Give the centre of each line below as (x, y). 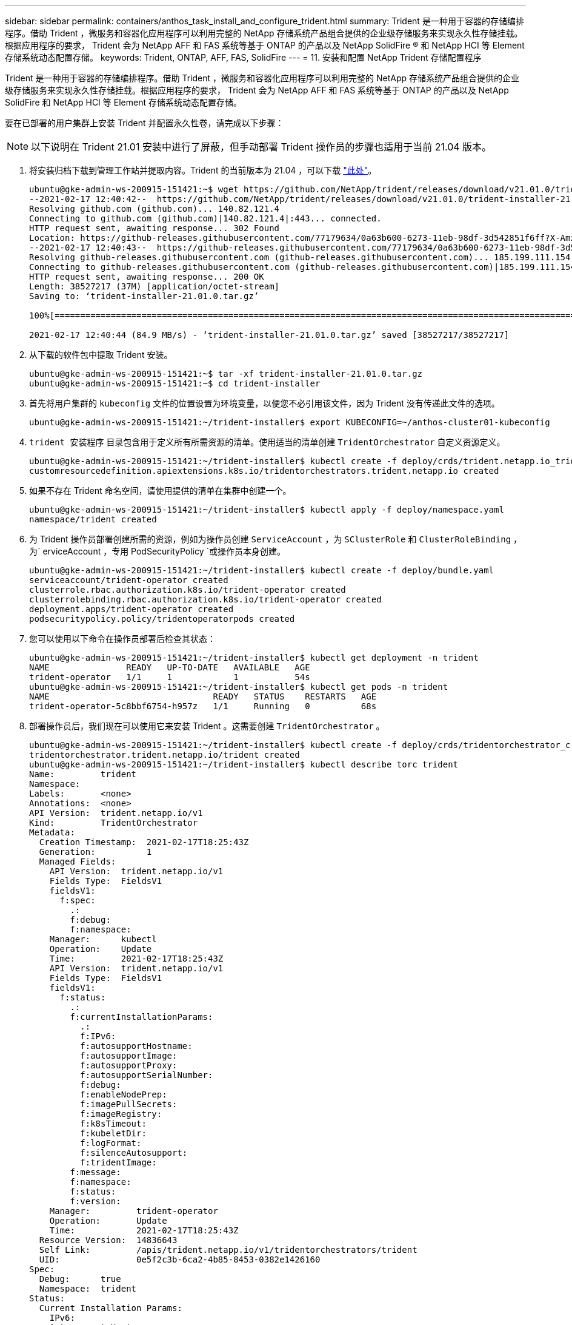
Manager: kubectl (103, 939)
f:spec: (78, 900)
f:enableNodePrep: (124, 1094)
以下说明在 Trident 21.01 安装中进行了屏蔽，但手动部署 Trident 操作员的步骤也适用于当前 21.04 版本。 (261, 147)
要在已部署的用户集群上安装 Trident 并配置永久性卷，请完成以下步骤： (145, 123)
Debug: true (80, 1279)
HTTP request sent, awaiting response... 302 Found (155, 228)
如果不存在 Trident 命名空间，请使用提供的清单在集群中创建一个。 (160, 491)
